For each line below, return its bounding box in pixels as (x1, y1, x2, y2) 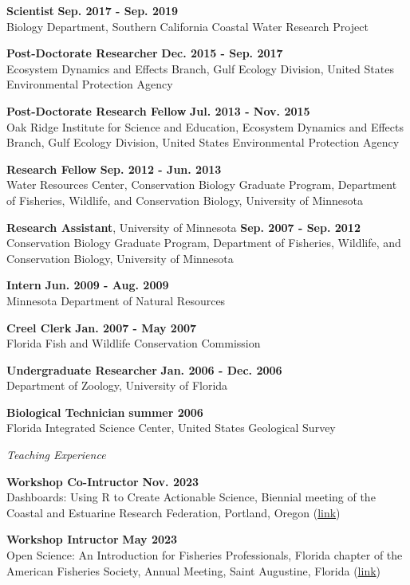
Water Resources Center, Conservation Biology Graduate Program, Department (6, 176, 397, 193)
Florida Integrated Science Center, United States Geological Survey (6, 419, 336, 436)
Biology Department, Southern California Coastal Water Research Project (6, 18, 369, 34)
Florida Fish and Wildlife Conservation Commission (6, 335, 261, 351)
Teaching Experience (6, 446, 106, 463)
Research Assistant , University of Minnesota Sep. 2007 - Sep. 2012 (6, 218, 361, 235)
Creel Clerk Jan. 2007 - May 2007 (6, 319, 197, 336)
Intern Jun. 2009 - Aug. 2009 (6, 277, 169, 293)
